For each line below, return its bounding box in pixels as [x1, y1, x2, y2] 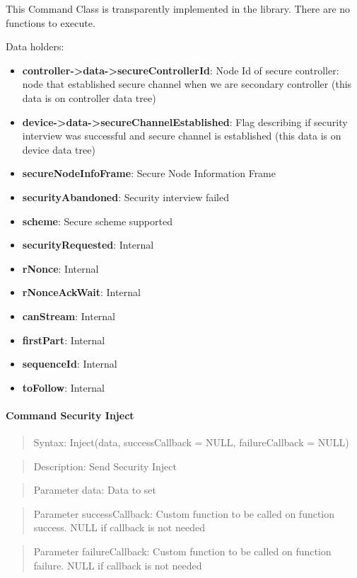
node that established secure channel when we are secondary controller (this [22, 76, 352, 91]
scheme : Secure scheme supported [22, 213, 172, 228]
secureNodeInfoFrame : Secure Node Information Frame [22, 166, 276, 181]
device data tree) [22, 142, 95, 157]
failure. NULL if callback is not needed [33, 557, 202, 572]
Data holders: [6, 39, 64, 54]
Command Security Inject [6, 407, 134, 422]
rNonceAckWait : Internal [22, 285, 141, 300]
